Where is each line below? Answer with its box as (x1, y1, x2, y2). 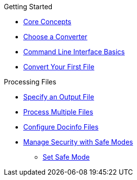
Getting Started (4, 2, 53, 11)
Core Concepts (23, 17, 72, 26)
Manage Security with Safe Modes (23, 138, 133, 146)
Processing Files (4, 78, 57, 86)
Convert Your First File (23, 63, 94, 71)
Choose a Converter (23, 33, 88, 41)
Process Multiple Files (23, 108, 93, 116)
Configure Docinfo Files (23, 123, 99, 131)
